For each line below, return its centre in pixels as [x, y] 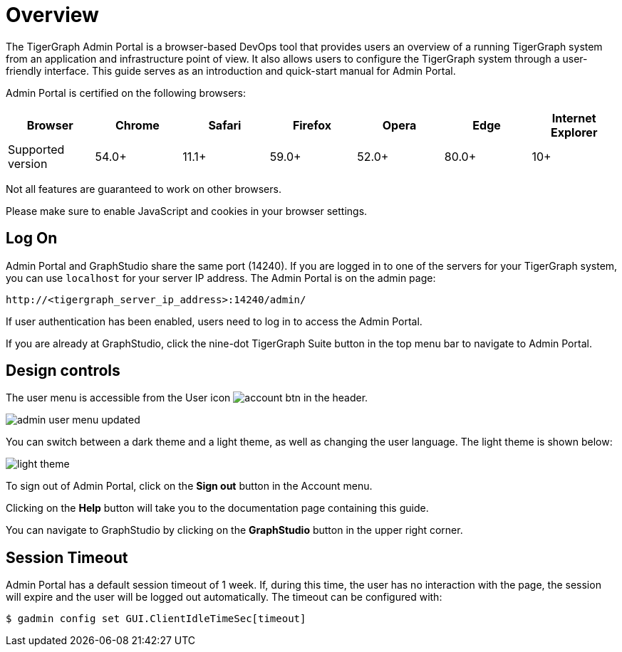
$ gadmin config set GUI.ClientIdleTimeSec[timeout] [156, 619]
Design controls [63, 371]
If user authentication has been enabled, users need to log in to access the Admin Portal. [214, 321]
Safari [225, 125]
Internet [574, 118]
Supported [36, 149]
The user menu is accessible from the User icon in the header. [187, 398]
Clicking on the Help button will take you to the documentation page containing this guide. [217, 508]
